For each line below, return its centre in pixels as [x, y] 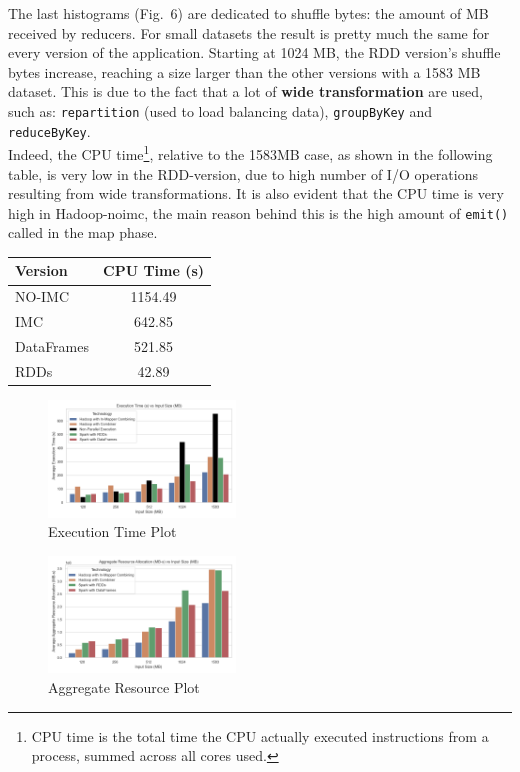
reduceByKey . [49, 130]
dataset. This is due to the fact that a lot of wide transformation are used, [245, 91]
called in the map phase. [83, 232]
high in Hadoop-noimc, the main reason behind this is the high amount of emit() [258, 212]
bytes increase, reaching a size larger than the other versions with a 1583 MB [244, 71]
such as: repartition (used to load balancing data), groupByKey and [220, 110]
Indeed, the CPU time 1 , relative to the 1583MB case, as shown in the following [250, 152]
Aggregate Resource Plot [124, 687]
